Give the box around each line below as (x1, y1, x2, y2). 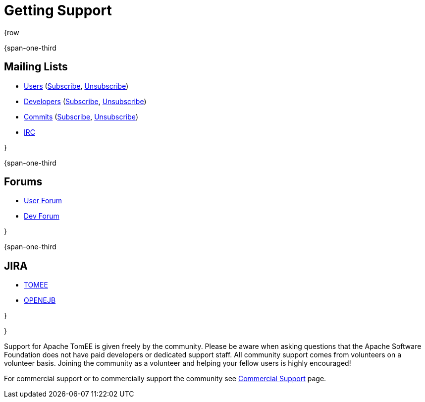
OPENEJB (24, 296, 56, 305)
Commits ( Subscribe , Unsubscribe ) (24, 112, 138, 121)
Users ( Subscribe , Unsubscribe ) (24, 81, 129, 90)
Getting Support (4, 2, 112, 19)
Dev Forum (24, 212, 59, 221)
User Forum (24, 196, 62, 205)
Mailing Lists (4, 60, 68, 73)
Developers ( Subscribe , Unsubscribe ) (24, 97, 147, 106)
